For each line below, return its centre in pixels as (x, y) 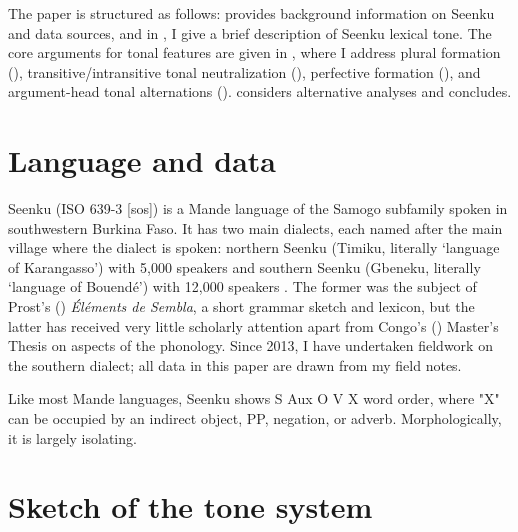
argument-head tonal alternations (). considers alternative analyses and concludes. (260, 91)
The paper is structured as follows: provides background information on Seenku (251, 13)
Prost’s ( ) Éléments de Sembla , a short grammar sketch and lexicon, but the (241, 306)
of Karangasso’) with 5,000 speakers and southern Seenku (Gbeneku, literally (244, 266)
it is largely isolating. (72, 437)
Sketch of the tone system (190, 506)
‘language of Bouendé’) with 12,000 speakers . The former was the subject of (242, 286)
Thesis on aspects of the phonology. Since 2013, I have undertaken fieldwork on (250, 345)
